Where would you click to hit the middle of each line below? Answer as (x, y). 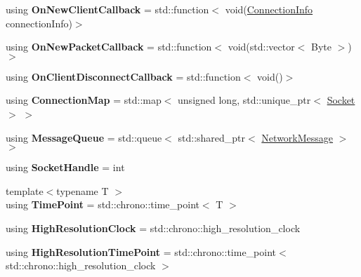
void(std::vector (261, 47)
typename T (83, 190)
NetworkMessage (297, 137)
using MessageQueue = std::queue (84, 137)
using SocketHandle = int (65, 167)
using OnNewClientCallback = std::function (107, 9)
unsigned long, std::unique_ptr (244, 100)
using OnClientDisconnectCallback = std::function (123, 76)
